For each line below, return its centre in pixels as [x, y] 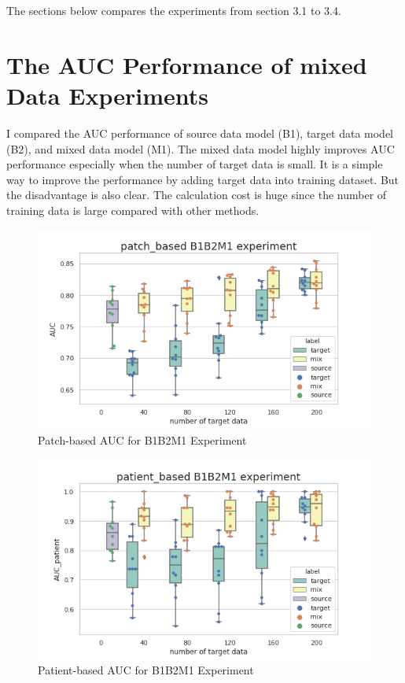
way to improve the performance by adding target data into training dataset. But [203, 179]
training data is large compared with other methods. [133, 210]
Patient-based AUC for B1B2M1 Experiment [146, 670]
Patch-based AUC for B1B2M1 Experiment [142, 440]
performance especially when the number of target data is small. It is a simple [195, 164]
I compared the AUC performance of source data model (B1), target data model [200, 133]
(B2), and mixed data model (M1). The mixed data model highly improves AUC [201, 148]
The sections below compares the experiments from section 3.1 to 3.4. [174, 10]
